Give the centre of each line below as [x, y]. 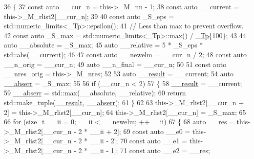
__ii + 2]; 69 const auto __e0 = [140, 131]
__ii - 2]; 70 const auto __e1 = [138, 141]
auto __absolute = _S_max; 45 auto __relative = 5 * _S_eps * [104, 45]
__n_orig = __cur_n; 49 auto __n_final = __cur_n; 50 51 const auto [115, 64]
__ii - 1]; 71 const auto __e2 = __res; [150, 150]
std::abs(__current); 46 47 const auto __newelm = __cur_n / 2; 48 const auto [126, 54]
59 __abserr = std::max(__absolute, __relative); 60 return [95, 93]
